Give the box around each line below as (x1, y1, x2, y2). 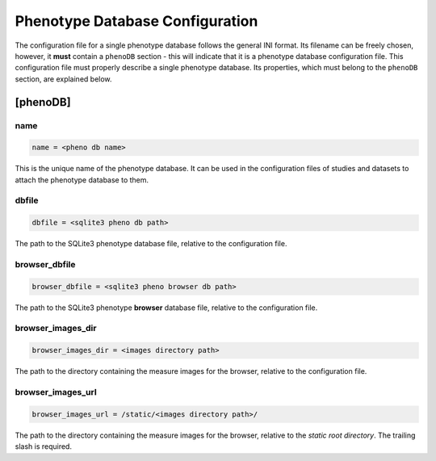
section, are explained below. (15, 73, 112, 84)
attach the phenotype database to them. (15, 174, 149, 185)
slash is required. (15, 442, 73, 451)
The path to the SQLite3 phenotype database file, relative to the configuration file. (15, 239, 287, 249)
